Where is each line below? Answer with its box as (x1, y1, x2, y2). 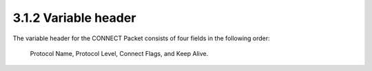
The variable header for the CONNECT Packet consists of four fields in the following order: (12, 34, 270, 42)
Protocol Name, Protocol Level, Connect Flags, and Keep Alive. (30, 49, 209, 57)
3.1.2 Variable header (12, 10, 136, 25)
